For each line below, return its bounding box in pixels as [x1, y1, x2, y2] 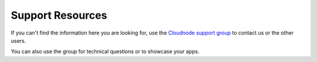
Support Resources [11, 9, 107, 22]
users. [11, 37, 26, 44]
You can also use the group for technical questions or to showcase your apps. [11, 48, 200, 55]
